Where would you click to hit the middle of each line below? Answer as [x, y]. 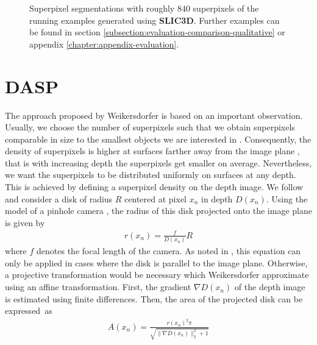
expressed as [29, 311]
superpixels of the [226, 8]
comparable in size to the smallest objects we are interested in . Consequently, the [158, 139]
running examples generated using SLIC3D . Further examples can [155, 20]
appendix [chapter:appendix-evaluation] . [104, 44]
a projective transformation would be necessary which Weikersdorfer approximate [157, 275]
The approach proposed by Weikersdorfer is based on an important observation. [154, 115]
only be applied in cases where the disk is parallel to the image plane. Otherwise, [156, 262]
